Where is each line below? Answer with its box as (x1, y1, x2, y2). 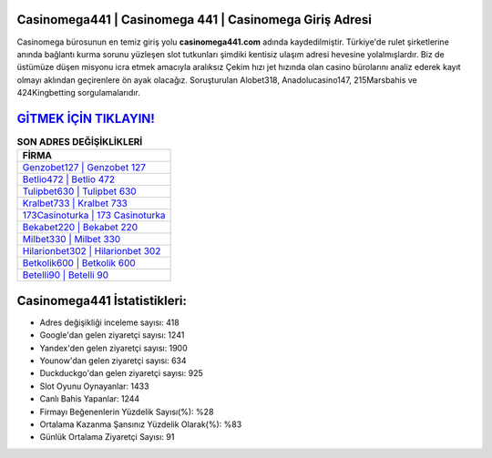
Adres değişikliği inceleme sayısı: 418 (39, 317, 179, 328)
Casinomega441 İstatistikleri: (16, 292, 187, 309)
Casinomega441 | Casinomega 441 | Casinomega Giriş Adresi (16, 12, 373, 27)
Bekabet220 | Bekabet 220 (22, 221, 138, 234)
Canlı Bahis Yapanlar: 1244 (39, 393, 140, 404)
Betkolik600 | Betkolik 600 (22, 257, 136, 270)
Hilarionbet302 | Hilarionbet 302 (22, 245, 161, 258)
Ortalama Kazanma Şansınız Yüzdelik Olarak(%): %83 (39, 419, 242, 430)
